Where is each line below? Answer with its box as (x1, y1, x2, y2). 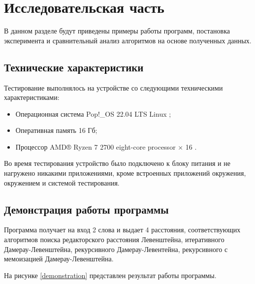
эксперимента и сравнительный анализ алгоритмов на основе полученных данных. (4, 35, 252, 45)
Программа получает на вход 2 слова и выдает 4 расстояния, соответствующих (4, 224, 241, 235)
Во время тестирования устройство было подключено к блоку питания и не (4, 158, 230, 168)
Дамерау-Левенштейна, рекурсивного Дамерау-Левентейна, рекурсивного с (4, 244, 228, 254)
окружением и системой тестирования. (4, 177, 120, 188)
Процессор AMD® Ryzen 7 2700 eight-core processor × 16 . (15, 141, 197, 152)
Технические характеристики (4, 59, 144, 74)
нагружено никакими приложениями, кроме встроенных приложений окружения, (4, 168, 246, 178)
